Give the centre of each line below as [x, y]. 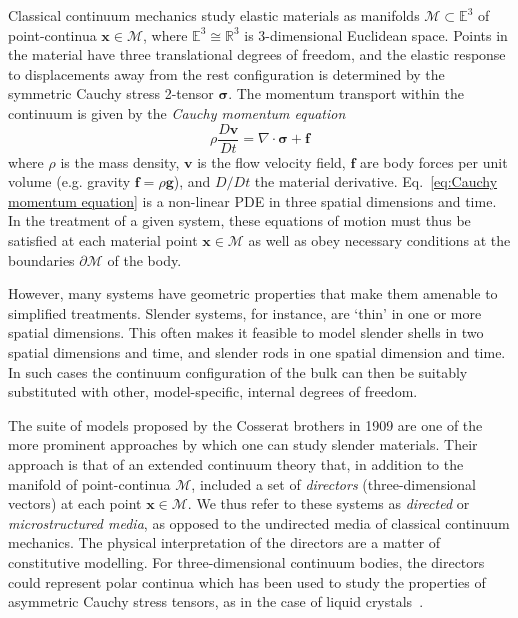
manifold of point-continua [89, 483]
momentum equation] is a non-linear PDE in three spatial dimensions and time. [252, 200]
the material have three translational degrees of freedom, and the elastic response [257, 54]
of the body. [144, 259]
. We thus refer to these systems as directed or [328, 503]
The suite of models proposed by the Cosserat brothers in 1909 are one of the [245, 424]
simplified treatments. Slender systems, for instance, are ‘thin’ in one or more [245, 312]
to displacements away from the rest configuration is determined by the [226, 73]
